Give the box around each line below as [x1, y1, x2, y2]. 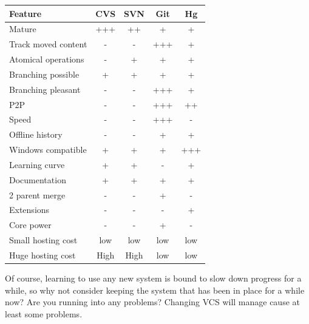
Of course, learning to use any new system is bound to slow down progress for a [5, 272, 302, 285]
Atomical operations [9, 53, 84, 66]
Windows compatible [9, 143, 87, 156]
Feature [9, 7, 42, 19]
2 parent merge [9, 188, 66, 201]
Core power [9, 218, 52, 231]
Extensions [9, 203, 50, 216]
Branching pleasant [9, 83, 81, 95]
